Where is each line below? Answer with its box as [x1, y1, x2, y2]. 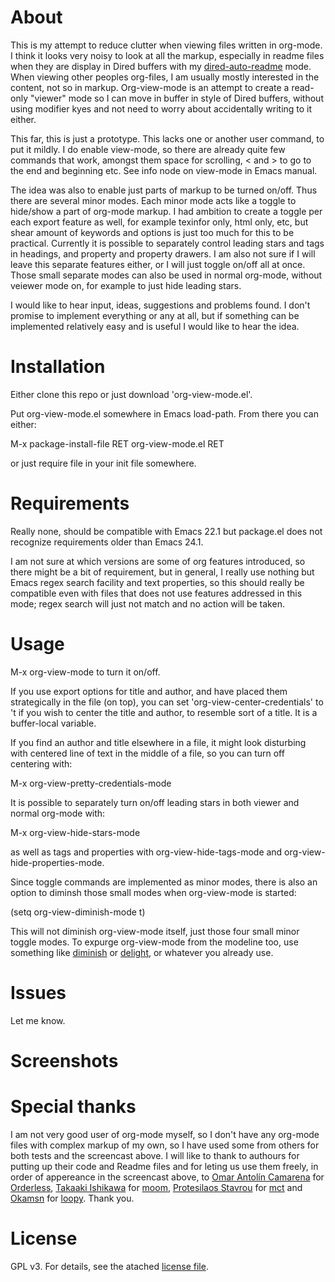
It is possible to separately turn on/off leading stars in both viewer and [10, 796, 300, 808]
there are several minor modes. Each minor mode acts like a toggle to [10, 194, 297, 206]
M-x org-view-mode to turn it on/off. [10, 666, 161, 678]
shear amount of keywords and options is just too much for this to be [10, 226, 295, 238]
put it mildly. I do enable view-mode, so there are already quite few [10, 143, 286, 155]
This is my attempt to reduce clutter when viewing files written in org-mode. [10, 39, 323, 51]
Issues [10, 981, 67, 1004]
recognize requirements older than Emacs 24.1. [10, 536, 204, 548]
